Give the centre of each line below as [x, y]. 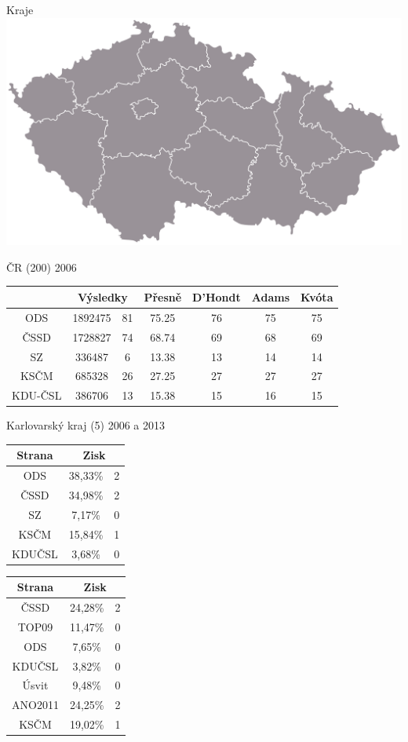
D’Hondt [217, 296]
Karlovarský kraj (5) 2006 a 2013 [86, 425]
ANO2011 [35, 705]
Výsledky [102, 296]
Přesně [163, 296]
